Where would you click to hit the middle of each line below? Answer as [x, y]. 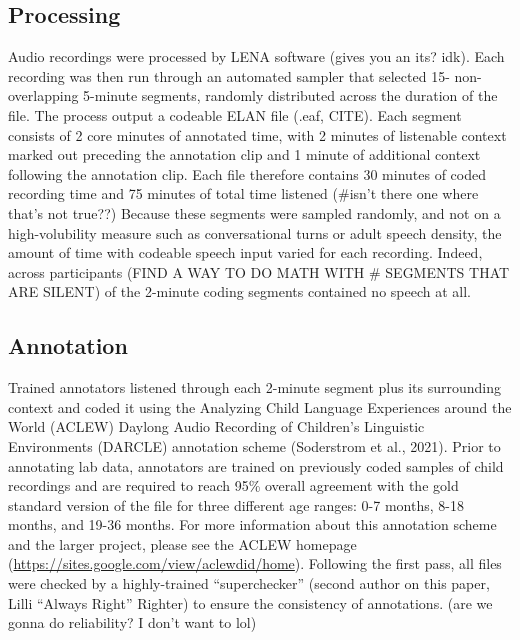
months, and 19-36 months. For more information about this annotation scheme [252, 524]
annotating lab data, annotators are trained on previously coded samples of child [256, 465]
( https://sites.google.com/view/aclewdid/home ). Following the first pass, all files [255, 563]
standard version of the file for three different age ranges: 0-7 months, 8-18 [236, 504]
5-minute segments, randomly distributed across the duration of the [290, 95]
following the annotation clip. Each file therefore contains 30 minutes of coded [247, 173]
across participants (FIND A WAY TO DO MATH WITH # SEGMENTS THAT [259, 271]
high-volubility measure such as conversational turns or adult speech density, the [255, 232]
